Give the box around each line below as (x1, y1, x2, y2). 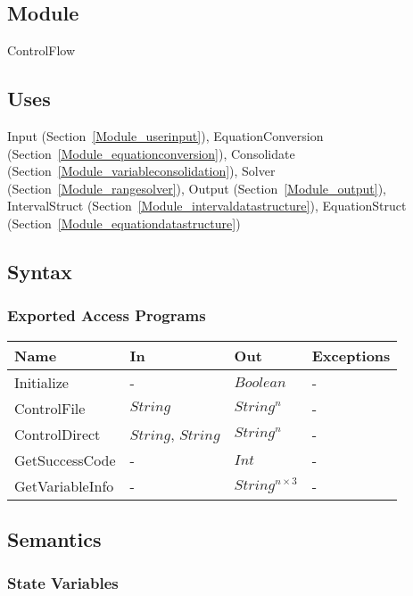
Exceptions (311, 344, 391, 366)
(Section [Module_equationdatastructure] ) (7, 213, 241, 232)
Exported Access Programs (7, 304, 206, 327)
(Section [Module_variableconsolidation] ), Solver (7, 161, 276, 180)
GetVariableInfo (14, 475, 114, 496)
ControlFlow (7, 41, 76, 60)
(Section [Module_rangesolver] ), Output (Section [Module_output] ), (7, 178, 386, 197)
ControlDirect (14, 423, 101, 444)
